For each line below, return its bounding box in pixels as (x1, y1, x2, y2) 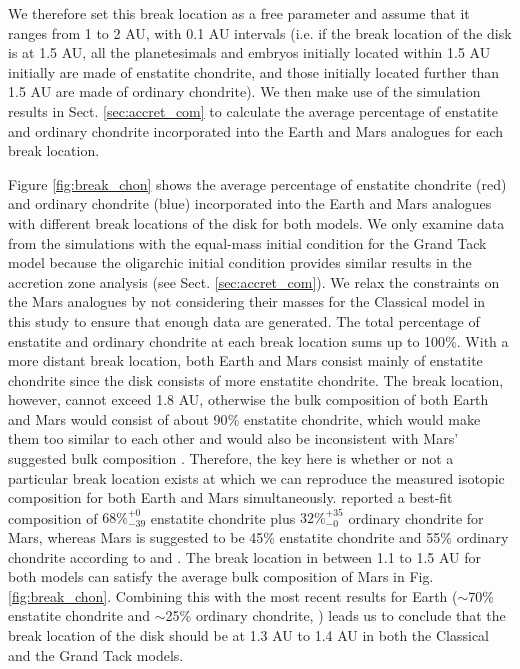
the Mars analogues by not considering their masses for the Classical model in (8, 291, 486, 312)
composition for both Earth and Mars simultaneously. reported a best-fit (8, 487, 453, 508)
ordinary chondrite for (348, 507, 484, 528)
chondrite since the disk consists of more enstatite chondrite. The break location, (8, 369, 504, 390)
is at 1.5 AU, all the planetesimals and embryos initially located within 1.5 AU (8, 42, 491, 63)
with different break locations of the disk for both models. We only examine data (8, 212, 505, 233)
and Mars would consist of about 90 (8, 408, 228, 429)
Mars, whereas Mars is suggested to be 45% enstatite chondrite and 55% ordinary (8, 526, 509, 547)
